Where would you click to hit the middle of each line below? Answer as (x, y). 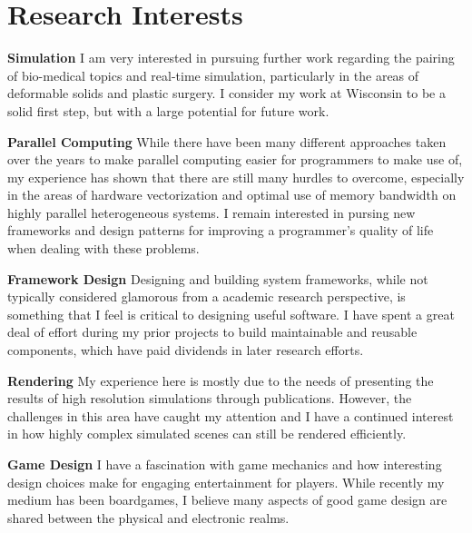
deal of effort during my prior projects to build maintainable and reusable (212, 332)
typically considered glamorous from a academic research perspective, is (206, 296)
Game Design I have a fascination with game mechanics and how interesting (225, 464)
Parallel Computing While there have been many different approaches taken (227, 141)
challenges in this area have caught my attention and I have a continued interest (231, 415)
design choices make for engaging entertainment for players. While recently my (226, 482)
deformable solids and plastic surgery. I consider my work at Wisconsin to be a (226, 93)
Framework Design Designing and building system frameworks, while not (218, 278)
